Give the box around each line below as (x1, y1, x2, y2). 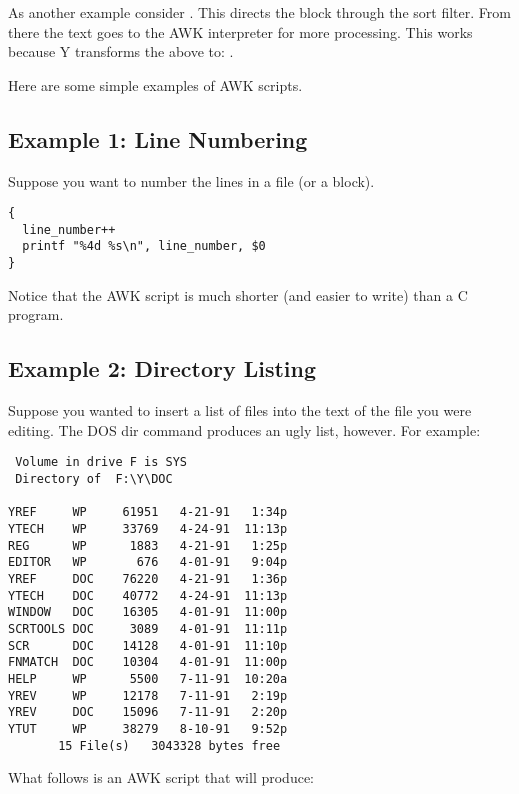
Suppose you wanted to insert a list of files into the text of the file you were (8, 400, 472, 421)
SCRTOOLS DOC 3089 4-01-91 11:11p (8, 621, 288, 636)
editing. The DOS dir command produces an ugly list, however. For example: (8, 419, 481, 440)
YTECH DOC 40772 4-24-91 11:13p (8, 588, 288, 603)
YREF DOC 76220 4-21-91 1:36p (8, 571, 288, 586)
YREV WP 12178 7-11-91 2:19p (8, 688, 288, 703)
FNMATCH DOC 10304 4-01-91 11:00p (8, 655, 288, 670)
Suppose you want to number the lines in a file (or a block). (8, 170, 375, 191)
